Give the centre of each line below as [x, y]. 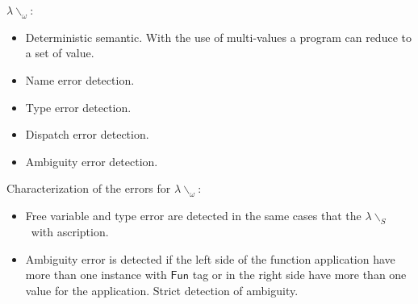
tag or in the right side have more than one [299, 275]
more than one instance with [96, 275]
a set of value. [60, 53]
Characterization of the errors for [89, 188]
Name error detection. [80, 79]
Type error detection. [78, 107]
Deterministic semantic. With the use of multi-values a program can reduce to [218, 37]
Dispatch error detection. [87, 134]
